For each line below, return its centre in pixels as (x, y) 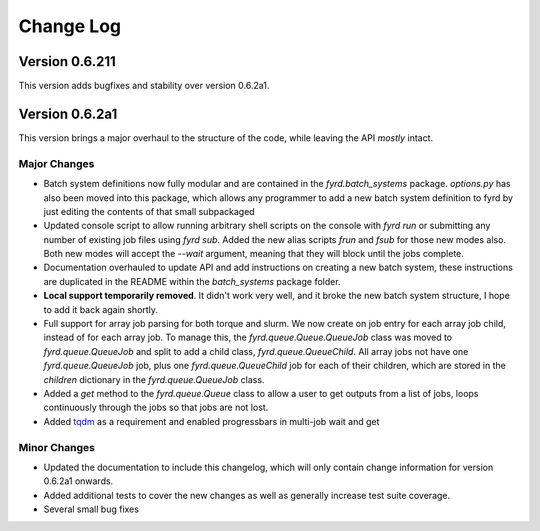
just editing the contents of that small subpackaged (149, 211)
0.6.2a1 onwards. (78, 481)
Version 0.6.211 (67, 61)
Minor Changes (56, 447)
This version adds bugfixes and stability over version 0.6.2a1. (144, 86)
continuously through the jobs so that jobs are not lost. (156, 407)
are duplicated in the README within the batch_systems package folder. (192, 281)
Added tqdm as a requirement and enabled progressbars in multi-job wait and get (211, 421)
